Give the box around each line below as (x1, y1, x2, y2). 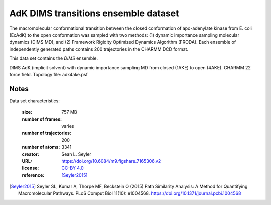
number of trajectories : (22, 130, 71, 136)
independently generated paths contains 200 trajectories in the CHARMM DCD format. (9, 46, 188, 52)
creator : (22, 151, 40, 157)
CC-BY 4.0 (61, 165, 84, 171)
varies (61, 123, 75, 129)
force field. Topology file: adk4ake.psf (9, 71, 88, 77)
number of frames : (22, 116, 62, 122)
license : (22, 165, 39, 171)
